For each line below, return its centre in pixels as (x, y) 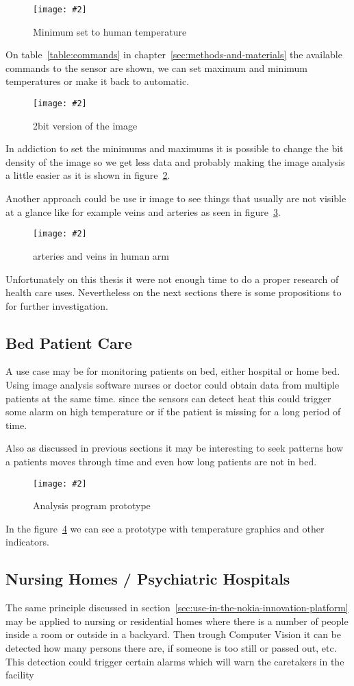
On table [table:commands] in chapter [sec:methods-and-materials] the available (174, 54)
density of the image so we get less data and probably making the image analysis (175, 161)
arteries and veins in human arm (101, 255)
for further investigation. (57, 305)
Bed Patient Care (69, 342)
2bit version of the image (85, 125)
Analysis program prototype (92, 505)
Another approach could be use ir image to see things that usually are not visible (176, 198)
